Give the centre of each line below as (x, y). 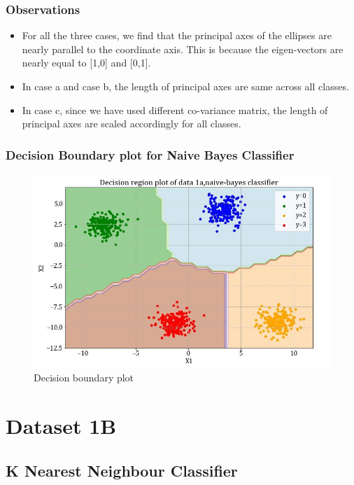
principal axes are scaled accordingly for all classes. (132, 124)
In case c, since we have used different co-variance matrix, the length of (175, 110)
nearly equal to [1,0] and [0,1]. (86, 63)
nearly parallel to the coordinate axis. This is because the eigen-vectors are (183, 49)
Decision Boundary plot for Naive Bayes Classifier (150, 154)
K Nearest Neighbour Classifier (122, 470)
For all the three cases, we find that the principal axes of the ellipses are (177, 35)
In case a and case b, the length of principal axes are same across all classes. (185, 86)
